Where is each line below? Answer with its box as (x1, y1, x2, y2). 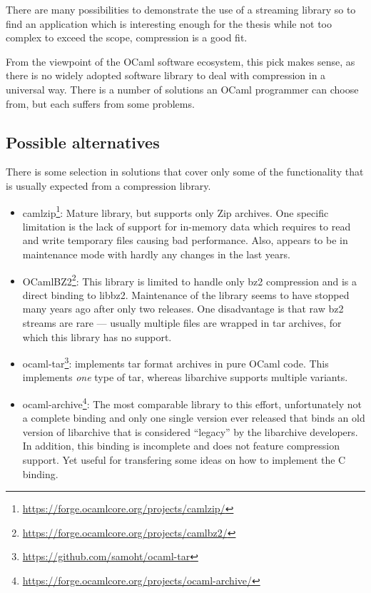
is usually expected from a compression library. (6, 178, 211, 193)
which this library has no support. (22, 329, 172, 344)
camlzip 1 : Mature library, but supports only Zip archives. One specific (22, 203, 329, 220)
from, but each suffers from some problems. (6, 96, 195, 111)
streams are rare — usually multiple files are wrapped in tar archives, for (22, 315, 342, 330)
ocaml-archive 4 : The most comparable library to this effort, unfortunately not (22, 395, 362, 411)
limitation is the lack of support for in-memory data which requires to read (22, 218, 351, 233)
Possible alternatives (6, 131, 160, 153)
